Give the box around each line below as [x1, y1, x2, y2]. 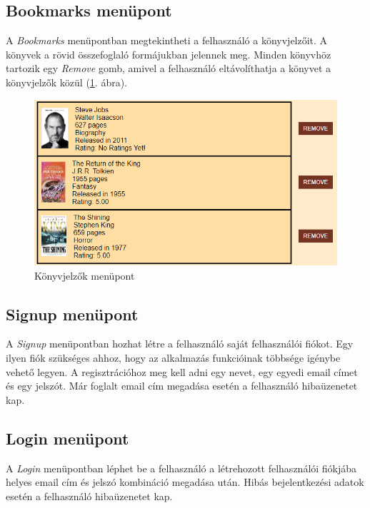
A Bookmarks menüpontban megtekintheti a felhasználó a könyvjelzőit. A [6, 33, 328, 48]
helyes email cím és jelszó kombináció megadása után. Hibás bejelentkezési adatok [6, 474, 364, 489]
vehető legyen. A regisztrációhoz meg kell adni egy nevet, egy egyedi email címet [6, 364, 358, 379]
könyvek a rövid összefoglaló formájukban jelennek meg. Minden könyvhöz [6, 46, 331, 61]
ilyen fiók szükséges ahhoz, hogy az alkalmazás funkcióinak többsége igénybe [6, 350, 341, 365]
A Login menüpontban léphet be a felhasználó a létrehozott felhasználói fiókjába [6, 460, 357, 475]
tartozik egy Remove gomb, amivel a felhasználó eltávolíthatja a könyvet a [6, 61, 331, 76]
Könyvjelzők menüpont [34, 268, 135, 283]
